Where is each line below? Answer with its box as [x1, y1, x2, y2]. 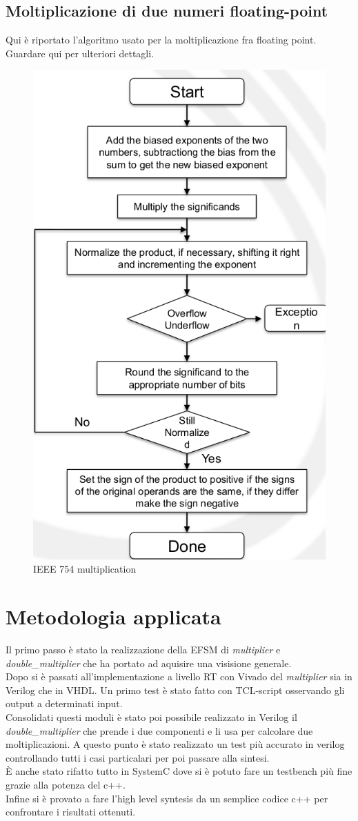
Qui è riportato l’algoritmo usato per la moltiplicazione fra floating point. [6, 32, 317, 47]
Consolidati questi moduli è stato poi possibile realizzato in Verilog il [6, 709, 297, 724]
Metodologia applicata [6, 602, 221, 631]
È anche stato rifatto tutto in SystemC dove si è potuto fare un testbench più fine [6, 764, 352, 778]
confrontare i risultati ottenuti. [6, 804, 136, 819]
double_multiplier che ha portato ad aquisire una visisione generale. [6, 655, 292, 670]
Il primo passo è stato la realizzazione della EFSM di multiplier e [6, 642, 281, 656]
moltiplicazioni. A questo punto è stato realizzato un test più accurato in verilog [6, 737, 345, 751]
